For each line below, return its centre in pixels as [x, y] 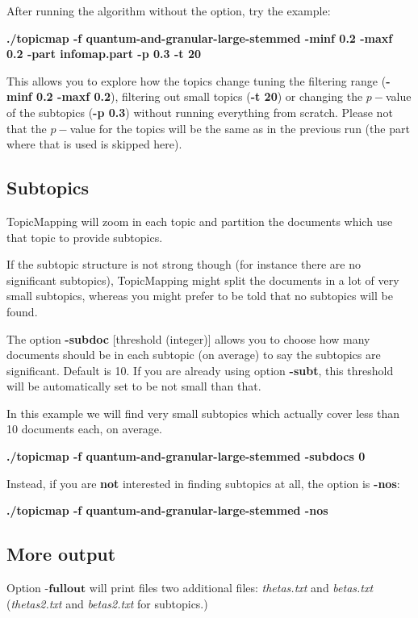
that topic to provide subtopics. [85, 237]
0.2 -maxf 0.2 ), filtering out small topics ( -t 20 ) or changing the [200, 96]
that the [27, 128]
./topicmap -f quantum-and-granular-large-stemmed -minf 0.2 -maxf [200, 38]
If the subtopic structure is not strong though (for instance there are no [184, 264]
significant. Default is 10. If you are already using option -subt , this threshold [200, 370]
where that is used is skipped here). [94, 144]
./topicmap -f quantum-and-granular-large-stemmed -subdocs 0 [186, 456]
